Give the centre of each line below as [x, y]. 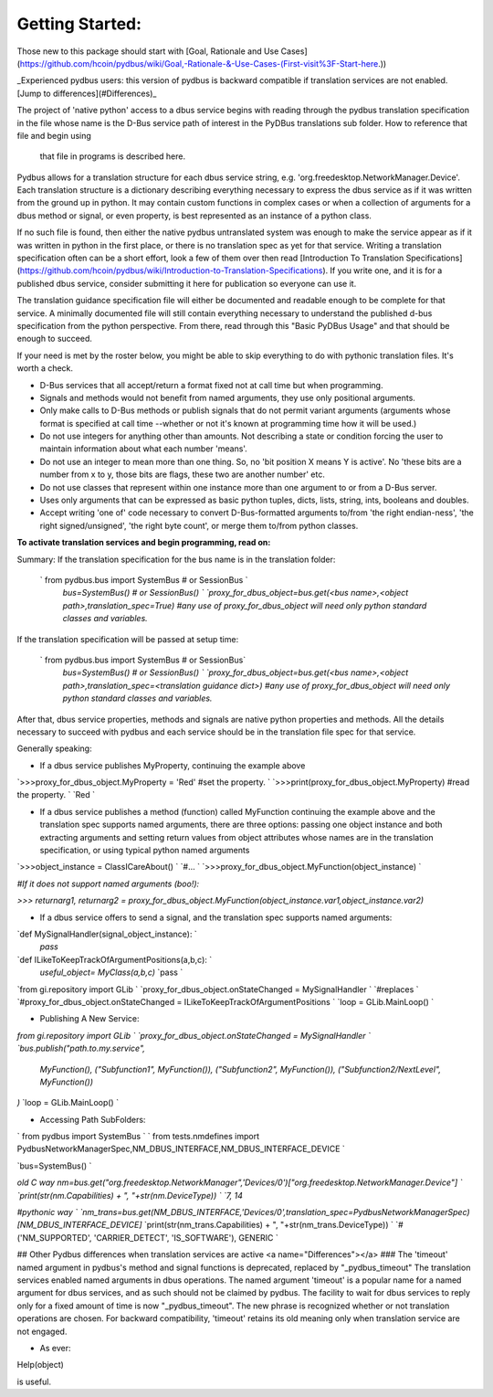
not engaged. [42, 1331]
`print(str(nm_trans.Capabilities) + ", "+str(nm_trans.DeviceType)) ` [269, 1225]
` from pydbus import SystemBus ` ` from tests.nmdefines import [138, 1137]
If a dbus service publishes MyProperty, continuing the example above [173, 765]
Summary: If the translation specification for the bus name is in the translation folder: [176, 559]
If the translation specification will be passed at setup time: [128, 639]
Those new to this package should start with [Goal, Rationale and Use [148, 51]
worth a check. [45, 368]
